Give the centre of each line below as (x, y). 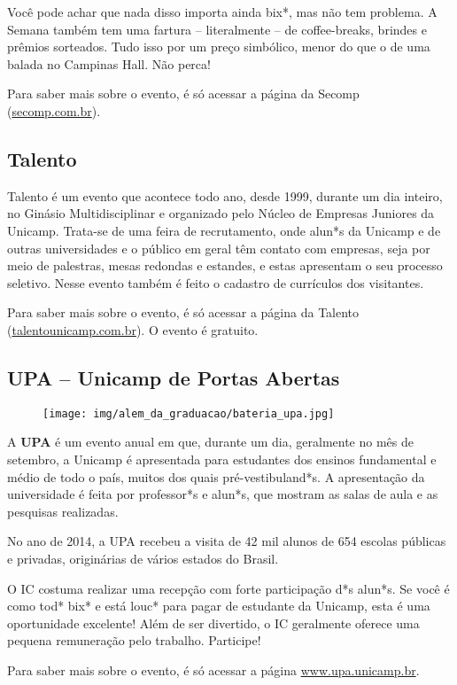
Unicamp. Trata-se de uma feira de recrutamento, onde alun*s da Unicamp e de (224, 230)
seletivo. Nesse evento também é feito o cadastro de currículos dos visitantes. (216, 282)
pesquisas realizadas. (63, 511)
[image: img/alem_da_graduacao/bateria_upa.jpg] (189, 413)
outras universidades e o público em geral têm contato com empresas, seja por (219, 248)
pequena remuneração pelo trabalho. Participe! (134, 640)
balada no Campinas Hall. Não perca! (109, 63)
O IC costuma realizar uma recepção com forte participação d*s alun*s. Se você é (228, 588)
